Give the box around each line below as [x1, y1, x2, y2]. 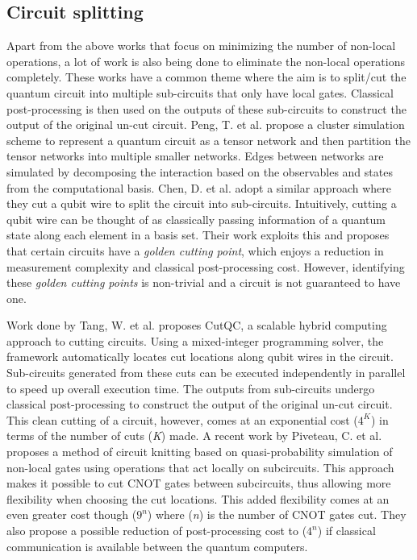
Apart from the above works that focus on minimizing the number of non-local [6, 37, 396, 54]
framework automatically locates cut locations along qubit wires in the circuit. [6, 348, 394, 365]
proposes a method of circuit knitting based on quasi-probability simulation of [6, 443, 393, 460]
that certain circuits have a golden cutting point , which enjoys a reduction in [6, 242, 384, 259]
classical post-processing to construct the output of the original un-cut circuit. [6, 396, 393, 413]
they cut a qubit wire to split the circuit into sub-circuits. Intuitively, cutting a [6, 195, 397, 212]
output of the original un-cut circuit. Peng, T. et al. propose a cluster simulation [6, 116, 405, 133]
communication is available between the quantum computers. [6, 537, 308, 554]
